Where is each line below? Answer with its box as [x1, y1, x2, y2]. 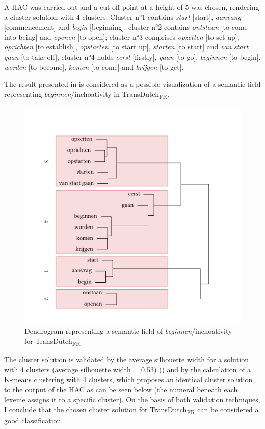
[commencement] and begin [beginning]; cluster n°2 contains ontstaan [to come [4, 21, 248, 32]
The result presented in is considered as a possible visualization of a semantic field [4, 79, 261, 89]
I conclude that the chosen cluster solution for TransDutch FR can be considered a [4, 404, 259, 416]
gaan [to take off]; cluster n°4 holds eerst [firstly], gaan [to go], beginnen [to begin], [4, 51, 261, 62]
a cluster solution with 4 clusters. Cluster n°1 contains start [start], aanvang [4, 11, 241, 22]
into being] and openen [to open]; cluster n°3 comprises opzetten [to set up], [4, 31, 240, 42]
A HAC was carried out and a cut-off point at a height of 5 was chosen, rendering [4, 2, 259, 12]
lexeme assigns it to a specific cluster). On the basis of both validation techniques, [4, 394, 260, 405]
